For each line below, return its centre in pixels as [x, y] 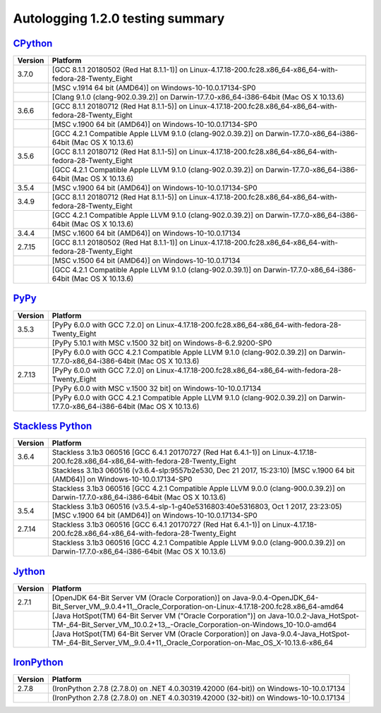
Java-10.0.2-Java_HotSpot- [314, 616]
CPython [33, 43]
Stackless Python [53, 426]
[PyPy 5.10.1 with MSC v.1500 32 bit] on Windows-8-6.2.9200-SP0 [162, 343]
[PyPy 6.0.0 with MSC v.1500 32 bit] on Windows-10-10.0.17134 [157, 388]
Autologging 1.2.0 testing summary [119, 18]
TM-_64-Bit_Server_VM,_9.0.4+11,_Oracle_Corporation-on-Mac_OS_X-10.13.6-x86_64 [193, 642]
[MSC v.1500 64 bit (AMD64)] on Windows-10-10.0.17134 [146, 261]
